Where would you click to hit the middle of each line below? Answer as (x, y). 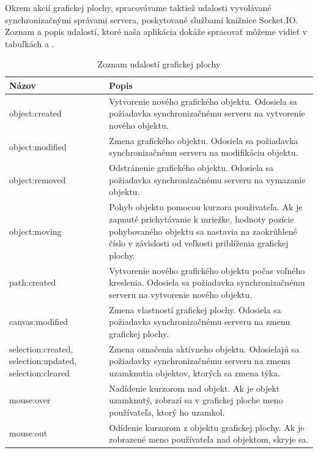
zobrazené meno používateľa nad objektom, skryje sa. (209, 439)
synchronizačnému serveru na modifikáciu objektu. (204, 152)
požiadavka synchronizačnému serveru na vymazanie (207, 179)
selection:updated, (43, 361)
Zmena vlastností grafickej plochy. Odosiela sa (195, 309)
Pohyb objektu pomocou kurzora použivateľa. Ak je (206, 207)
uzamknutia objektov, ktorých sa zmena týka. (195, 372)
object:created (35, 113)
